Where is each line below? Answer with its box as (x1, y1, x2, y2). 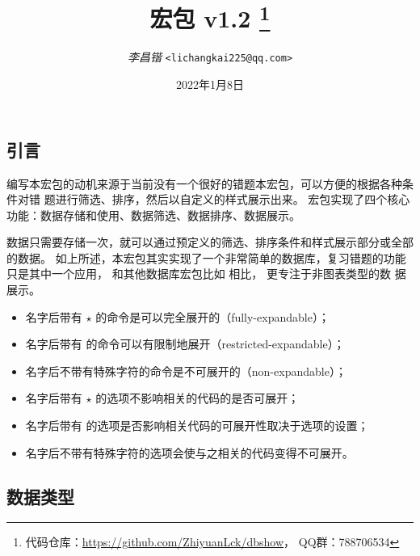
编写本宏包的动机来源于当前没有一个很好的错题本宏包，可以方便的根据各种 (6, 175, 402, 192)
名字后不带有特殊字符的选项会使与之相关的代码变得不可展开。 (25, 444, 354, 461)
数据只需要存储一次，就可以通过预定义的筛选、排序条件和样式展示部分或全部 (6, 234, 414, 251)
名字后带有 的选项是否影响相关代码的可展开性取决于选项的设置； (25, 417, 369, 434)
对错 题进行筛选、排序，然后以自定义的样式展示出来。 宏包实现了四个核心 (17, 191, 410, 208)
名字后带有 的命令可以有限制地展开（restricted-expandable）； (25, 335, 345, 352)
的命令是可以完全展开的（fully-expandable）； (95, 308, 330, 325)
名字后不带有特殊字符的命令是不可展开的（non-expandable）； (25, 362, 346, 379)
